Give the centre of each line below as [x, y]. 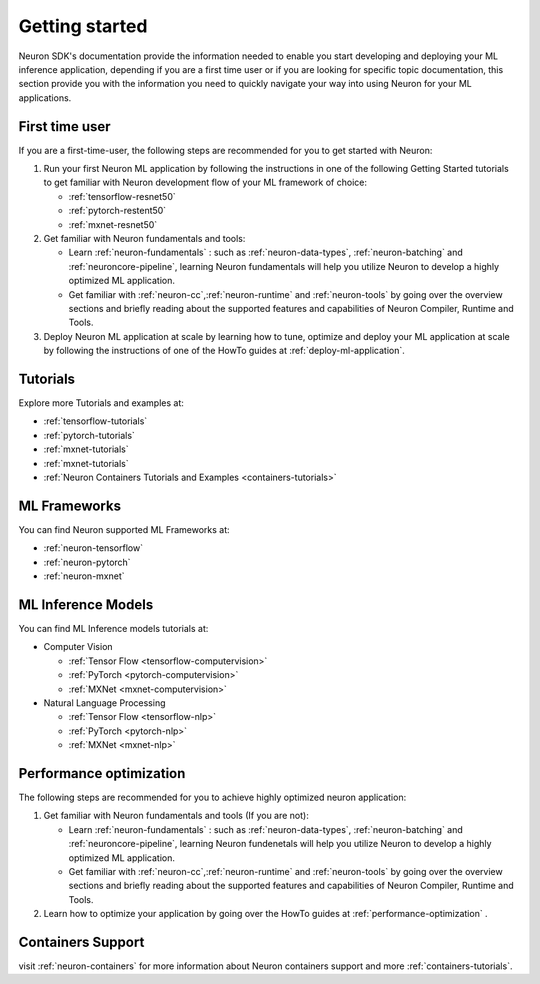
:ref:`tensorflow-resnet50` [122, 196]
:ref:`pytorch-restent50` [117, 211]
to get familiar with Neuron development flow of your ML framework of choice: [205, 182]
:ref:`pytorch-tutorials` [89, 435]
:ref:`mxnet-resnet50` [113, 224]
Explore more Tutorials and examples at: [101, 403]
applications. [45, 97]
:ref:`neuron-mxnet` [84, 576]
